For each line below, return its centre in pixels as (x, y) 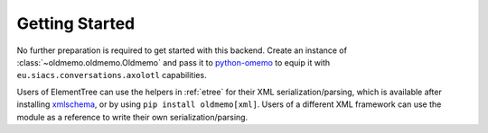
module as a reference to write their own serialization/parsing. (132, 117)
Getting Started (76, 23)
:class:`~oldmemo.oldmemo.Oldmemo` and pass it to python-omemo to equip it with (174, 62)
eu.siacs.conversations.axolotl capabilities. (112, 75)
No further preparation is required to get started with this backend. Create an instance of (182, 50)
